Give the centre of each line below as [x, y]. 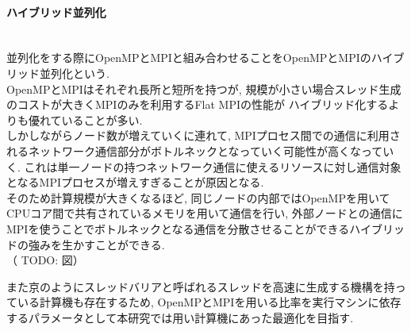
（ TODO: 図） [45, 260]
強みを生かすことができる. [96, 244]
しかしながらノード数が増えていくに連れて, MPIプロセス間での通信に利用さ [204, 135]
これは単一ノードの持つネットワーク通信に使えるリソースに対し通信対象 [213, 166]
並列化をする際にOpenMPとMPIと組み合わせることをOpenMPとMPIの [189, 58]
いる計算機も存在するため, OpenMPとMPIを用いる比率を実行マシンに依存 [209, 302]
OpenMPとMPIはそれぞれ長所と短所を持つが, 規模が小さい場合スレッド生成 [204, 89]
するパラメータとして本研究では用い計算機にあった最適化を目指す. [180, 317]
